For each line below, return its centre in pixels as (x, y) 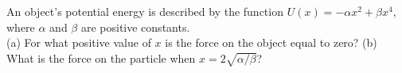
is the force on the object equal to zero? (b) (271, 42)
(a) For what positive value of (79, 42)
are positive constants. (135, 27)
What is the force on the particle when (101, 58)
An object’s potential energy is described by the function (145, 11)
